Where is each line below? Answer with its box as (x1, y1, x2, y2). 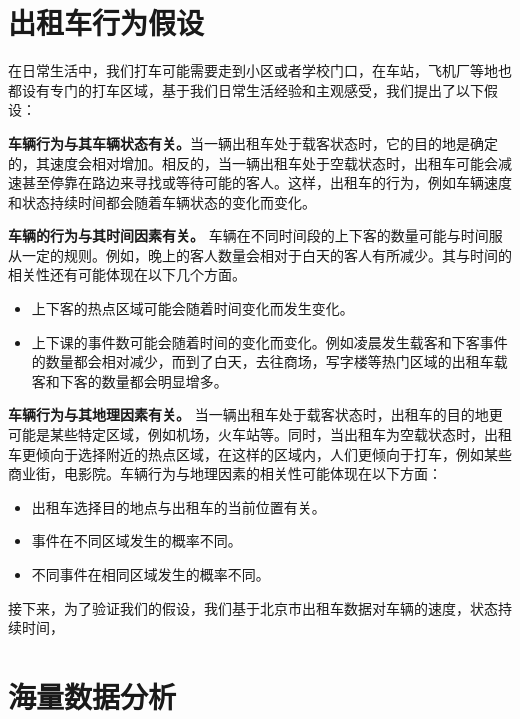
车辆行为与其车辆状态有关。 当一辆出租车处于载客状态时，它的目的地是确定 (8, 132, 498, 153)
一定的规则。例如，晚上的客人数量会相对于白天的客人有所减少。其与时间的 (21, 244, 512, 265)
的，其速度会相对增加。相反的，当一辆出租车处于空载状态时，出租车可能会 (8, 152, 498, 173)
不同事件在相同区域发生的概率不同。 (31, 564, 270, 584)
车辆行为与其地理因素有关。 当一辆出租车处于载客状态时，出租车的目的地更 (8, 404, 503, 425)
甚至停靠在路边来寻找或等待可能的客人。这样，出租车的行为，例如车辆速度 (21, 172, 512, 193)
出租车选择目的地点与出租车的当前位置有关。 (31, 496, 326, 517)
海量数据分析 (8, 675, 177, 716)
